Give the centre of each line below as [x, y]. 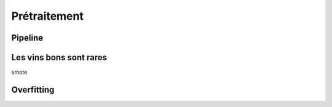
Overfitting [33, 89]
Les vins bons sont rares [59, 57]
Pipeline [27, 38]
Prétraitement [48, 16]
